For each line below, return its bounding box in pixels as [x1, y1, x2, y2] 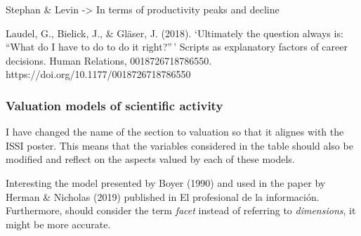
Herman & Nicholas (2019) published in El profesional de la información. [6, 189, 320, 204]
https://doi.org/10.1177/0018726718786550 [6, 67, 191, 81]
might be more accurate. [6, 216, 111, 231]
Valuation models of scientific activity [6, 96, 223, 114]
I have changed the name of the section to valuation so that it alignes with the [6, 124, 344, 139]
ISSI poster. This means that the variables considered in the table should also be [6, 138, 353, 152]
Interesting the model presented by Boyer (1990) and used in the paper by [6, 175, 326, 190]
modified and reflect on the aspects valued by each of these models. [6, 152, 295, 166]
